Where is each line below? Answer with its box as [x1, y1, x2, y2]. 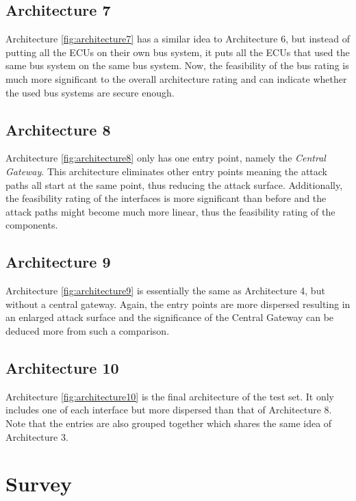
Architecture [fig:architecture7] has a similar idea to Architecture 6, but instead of [5, 31, 350, 46]
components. [5, 218, 58, 232]
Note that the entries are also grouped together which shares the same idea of [5, 415, 332, 430]
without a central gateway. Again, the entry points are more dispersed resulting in [5, 296, 351, 311]
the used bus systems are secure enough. [5, 85, 175, 99]
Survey [5, 470, 72, 498]
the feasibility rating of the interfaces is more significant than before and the [5, 191, 327, 205]
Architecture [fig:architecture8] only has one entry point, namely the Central [5, 151, 326, 165]
